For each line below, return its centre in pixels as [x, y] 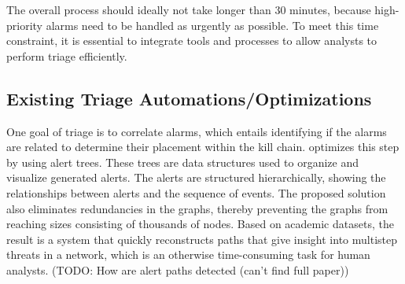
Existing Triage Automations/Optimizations [189, 98]
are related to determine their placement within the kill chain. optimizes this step [203, 147]
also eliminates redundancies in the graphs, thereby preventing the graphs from [197, 208]
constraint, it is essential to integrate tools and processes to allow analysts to [192, 41]
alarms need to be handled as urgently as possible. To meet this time [212, 25]
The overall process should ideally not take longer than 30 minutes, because [189, 9]
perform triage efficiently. [67, 55]
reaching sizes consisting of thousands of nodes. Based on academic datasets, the [200, 224]
